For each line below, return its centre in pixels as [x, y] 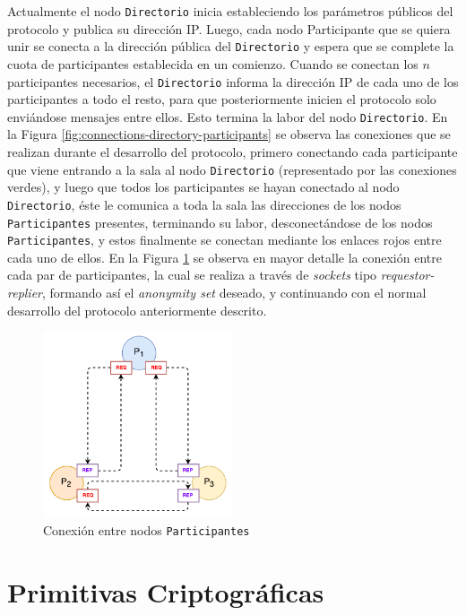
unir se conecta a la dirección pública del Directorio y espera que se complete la [231, 46]
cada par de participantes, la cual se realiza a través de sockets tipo [192, 275]
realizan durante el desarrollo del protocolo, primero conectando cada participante [233, 152]
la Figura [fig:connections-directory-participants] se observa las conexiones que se [229, 134]
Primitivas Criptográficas [166, 591]
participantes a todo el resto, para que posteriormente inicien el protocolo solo [222, 99]
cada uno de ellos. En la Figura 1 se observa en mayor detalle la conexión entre [224, 257]
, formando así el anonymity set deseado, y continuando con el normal [234, 292]
